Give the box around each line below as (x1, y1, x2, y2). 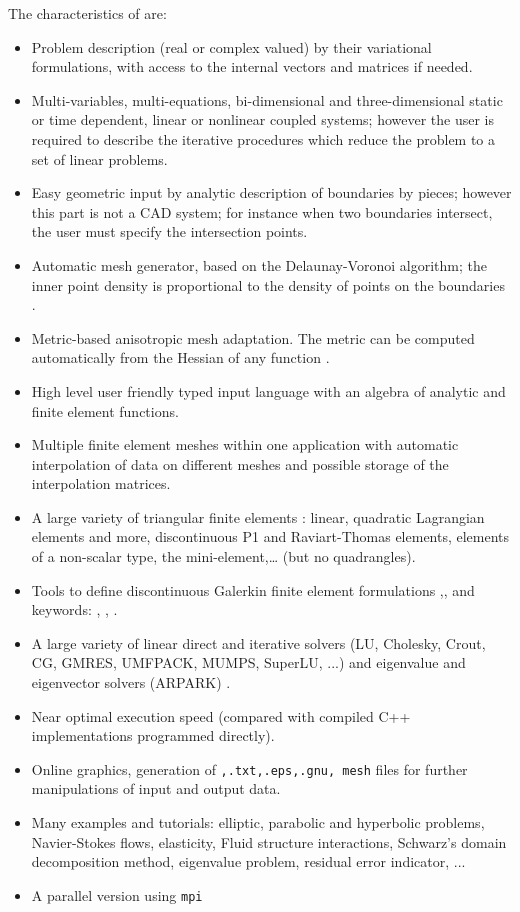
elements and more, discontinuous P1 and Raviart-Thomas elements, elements (31, 526, 510, 547)
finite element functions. (31, 400, 179, 421)
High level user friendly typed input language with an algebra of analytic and (31, 380, 506, 401)
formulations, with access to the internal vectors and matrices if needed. (31, 56, 473, 77)
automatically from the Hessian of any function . (31, 347, 330, 368)
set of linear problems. (31, 148, 168, 169)
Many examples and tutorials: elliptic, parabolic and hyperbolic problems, (31, 812, 485, 833)
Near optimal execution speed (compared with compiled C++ (31, 705, 411, 726)
